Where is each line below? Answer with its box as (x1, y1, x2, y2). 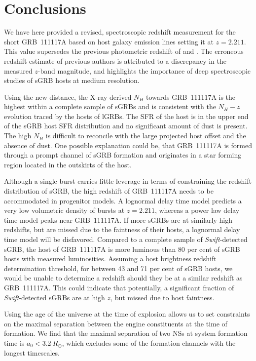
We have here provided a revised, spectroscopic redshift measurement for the (4, 27, 236, 37)
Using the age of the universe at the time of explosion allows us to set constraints (4, 309, 250, 319)
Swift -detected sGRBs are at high (4, 292, 105, 302)
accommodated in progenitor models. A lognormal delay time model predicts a (4, 195, 242, 205)
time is (4, 337, 25, 348)
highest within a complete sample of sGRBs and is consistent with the (4, 101, 216, 112)
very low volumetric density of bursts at (4, 205, 125, 215)
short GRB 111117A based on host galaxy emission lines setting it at (4, 36, 214, 46)
